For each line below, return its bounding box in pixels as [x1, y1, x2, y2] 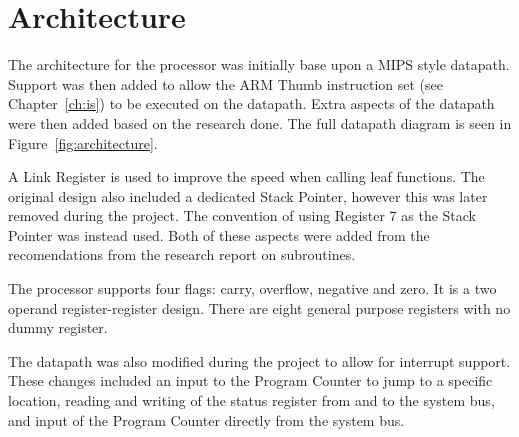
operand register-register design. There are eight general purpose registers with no [8, 297, 511, 318]
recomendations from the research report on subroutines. [8, 244, 356, 265]
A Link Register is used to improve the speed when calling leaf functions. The [8, 166, 485, 187]
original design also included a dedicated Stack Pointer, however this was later [8, 185, 488, 206]
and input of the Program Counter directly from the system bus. [8, 409, 405, 430]
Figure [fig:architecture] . [8, 132, 158, 153]
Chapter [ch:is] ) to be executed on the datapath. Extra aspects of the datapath [8, 93, 495, 114]
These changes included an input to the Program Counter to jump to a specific [8, 370, 493, 391]
